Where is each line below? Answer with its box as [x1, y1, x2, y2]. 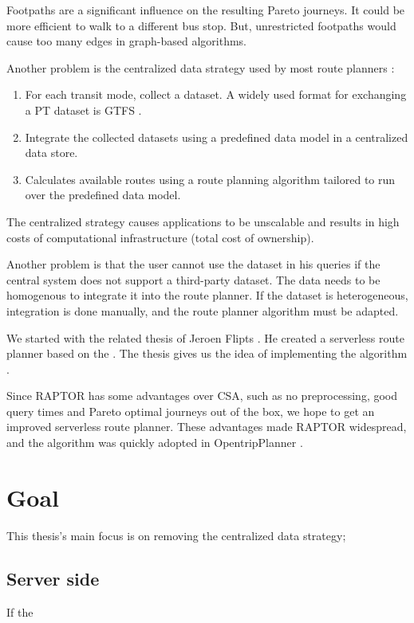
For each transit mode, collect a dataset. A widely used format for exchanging [25, 86, 407, 103]
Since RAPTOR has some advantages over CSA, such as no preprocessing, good [6, 387, 398, 404]
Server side [6, 566, 100, 590]
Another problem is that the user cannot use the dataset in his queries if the [6, 256, 380, 272]
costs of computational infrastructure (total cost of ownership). [6, 229, 314, 245]
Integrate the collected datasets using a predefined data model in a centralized [25, 128, 408, 145]
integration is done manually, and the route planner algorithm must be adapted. [6, 302, 399, 319]
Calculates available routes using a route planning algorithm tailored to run [25, 170, 396, 187]
